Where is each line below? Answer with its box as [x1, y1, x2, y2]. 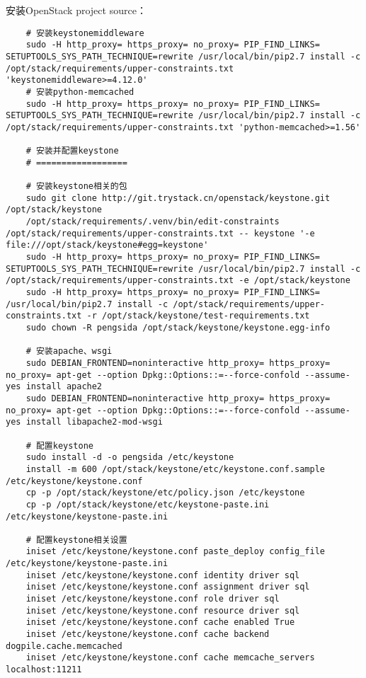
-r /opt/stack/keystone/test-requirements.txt [86, 311, 310, 321]
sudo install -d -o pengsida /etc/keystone [25, 452, 234, 463]
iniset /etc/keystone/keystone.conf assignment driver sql [25, 582, 310, 592]
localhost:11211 [6, 665, 82, 675]
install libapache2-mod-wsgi [25, 417, 163, 427]
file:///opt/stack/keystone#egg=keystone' [6, 240, 209, 251]
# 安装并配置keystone [25, 146, 119, 156]
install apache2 [25, 381, 103, 392]
